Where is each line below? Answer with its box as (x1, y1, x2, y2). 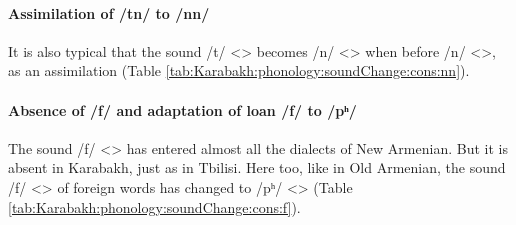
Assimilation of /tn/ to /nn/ (8, 2, 210, 23)
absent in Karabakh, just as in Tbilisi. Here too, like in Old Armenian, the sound (8, 157, 506, 178)
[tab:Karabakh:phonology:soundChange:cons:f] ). (8, 196, 301, 217)
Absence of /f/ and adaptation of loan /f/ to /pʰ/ (8, 99, 357, 120)
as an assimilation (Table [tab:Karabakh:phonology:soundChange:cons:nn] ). (8, 60, 470, 81)
